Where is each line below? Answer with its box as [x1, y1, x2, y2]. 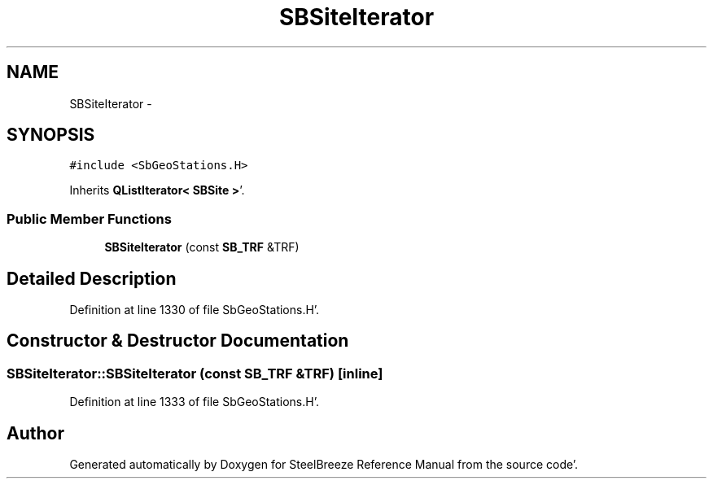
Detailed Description [7, 268, 177, 289]
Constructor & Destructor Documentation [7, 330, 349, 352]
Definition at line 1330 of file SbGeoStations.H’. [69, 303, 320, 317]
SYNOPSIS [7, 125, 95, 146]
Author [7, 422, 64, 443]
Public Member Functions [7, 210, 172, 227]
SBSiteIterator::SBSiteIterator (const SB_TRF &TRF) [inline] [7, 365, 383, 382]
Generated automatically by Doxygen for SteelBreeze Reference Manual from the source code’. [69, 457, 579, 472]
